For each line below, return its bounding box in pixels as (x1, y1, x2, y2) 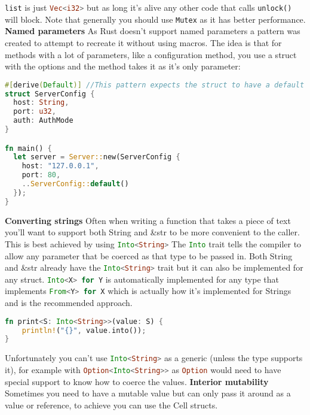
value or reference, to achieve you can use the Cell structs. (5, 398, 218, 411)
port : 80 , (22, 171, 61, 180)
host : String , (13, 98, 69, 107)
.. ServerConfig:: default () (22, 180, 129, 189)
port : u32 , (13, 107, 56, 116)
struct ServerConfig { (5, 89, 95, 98)
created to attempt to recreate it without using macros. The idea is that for (5, 36, 282, 49)
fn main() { (5, 144, 52, 153)
